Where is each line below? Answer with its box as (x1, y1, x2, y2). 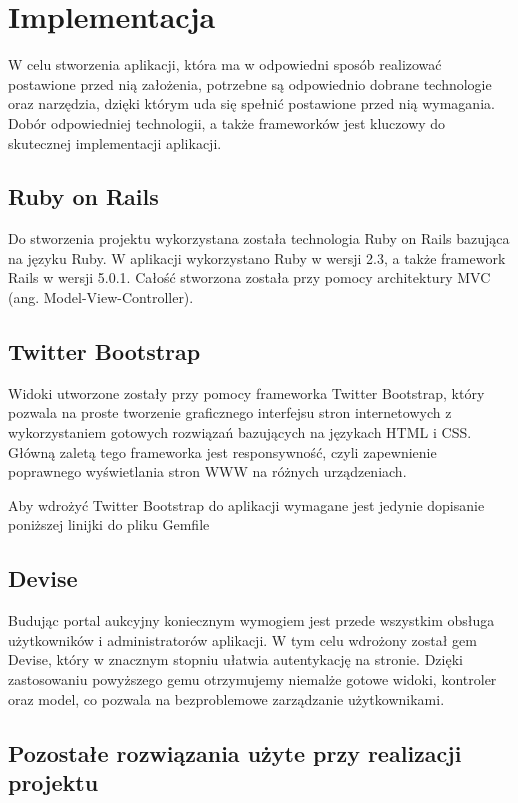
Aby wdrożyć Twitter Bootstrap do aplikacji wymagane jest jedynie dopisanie (8, 494, 485, 515)
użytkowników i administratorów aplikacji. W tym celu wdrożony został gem (8, 629, 477, 650)
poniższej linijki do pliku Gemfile (8, 514, 210, 535)
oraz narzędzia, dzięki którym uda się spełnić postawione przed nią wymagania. (8, 93, 495, 114)
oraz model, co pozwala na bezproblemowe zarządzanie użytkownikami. (8, 688, 445, 709)
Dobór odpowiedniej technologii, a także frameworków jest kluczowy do (8, 112, 446, 133)
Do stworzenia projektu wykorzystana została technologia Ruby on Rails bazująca (8, 228, 510, 249)
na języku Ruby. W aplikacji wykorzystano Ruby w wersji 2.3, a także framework (8, 247, 506, 268)
